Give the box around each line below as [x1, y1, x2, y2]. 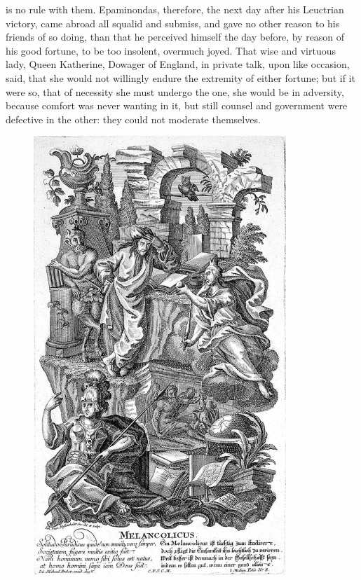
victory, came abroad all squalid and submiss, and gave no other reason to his [6, 15, 340, 30]
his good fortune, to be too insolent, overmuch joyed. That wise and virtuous [6, 43, 336, 57]
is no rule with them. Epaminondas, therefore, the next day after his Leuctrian [6, 2, 344, 16]
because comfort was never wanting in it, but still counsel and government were [6, 98, 348, 113]
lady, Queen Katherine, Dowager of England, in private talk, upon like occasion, [6, 57, 350, 71]
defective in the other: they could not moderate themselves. [6, 111, 261, 126]
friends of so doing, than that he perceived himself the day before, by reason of [6, 29, 345, 44]
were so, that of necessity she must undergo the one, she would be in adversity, [6, 84, 344, 99]
